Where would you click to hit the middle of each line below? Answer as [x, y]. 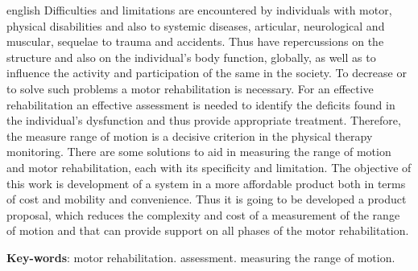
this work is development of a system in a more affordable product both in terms [206, 183]
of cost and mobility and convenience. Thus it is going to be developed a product [207, 199]
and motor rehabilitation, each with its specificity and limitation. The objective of [209, 167]
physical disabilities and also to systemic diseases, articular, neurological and [196, 25]
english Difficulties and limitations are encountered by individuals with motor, [199, 10]
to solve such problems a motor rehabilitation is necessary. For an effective [190, 88]
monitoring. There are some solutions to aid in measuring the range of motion [199, 152]
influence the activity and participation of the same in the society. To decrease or [207, 73]
